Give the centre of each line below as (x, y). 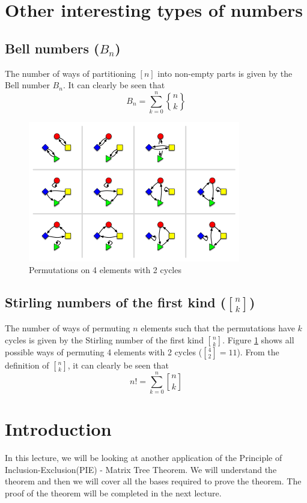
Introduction (58, 429)
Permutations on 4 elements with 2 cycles (105, 270)
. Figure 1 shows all (258, 339)
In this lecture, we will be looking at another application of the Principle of (144, 457)
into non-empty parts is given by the (225, 73)
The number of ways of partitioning (70, 73)
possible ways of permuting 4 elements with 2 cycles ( (104, 351)
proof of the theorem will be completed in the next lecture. (113, 492)
